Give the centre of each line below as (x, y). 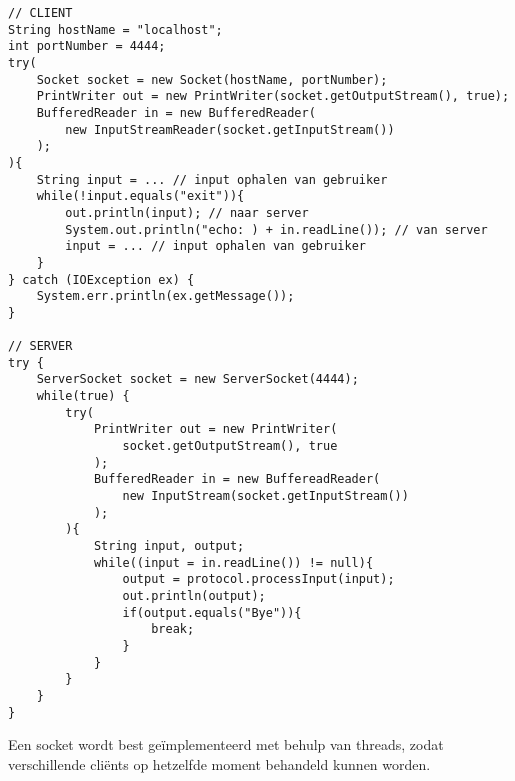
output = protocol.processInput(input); (258, 579)
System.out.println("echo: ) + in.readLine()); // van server (276, 229)
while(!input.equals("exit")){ (140, 196)
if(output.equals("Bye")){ (212, 612)
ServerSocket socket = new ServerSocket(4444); (197, 379)
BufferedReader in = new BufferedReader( (176, 112)
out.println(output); (194, 595)
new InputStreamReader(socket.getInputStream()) (230, 129)
